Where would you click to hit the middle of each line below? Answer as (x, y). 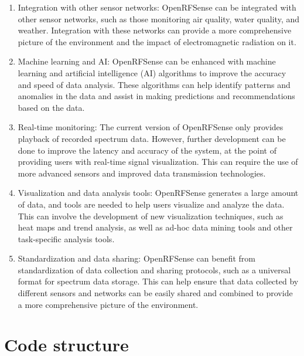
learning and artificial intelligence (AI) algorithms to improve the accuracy (152, 72)
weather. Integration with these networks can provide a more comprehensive (155, 30)
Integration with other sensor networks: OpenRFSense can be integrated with (157, 7)
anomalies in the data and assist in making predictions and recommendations (156, 96)
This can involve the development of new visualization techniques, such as (151, 216)
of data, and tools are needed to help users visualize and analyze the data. (151, 204)
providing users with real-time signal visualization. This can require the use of (158, 162)
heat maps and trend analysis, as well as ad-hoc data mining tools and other (155, 227)
